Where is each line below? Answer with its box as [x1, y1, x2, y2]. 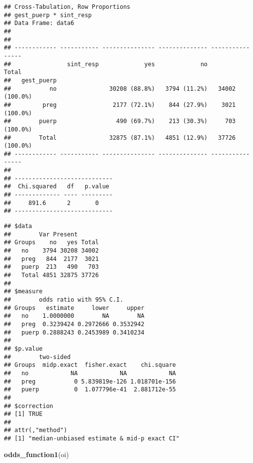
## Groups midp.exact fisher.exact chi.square [4, 361, 176, 369]
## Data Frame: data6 [4, 20, 75, 27]
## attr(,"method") [4, 427, 67, 434]
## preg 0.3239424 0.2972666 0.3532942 [4, 320, 145, 328]
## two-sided [4, 353, 71, 360]
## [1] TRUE [4, 411, 43, 418]
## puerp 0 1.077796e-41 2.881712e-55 [4, 386, 176, 393]
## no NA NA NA [4, 369, 176, 377]
